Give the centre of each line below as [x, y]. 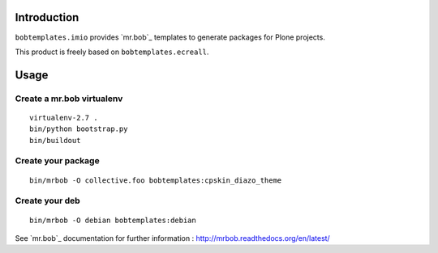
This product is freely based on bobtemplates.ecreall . [112, 52]
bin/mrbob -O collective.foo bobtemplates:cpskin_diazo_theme [156, 180]
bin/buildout [55, 140]
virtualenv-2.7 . [64, 118]
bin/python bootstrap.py [79, 129]
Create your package [58, 161]
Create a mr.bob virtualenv [69, 99]
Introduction [47, 17]
